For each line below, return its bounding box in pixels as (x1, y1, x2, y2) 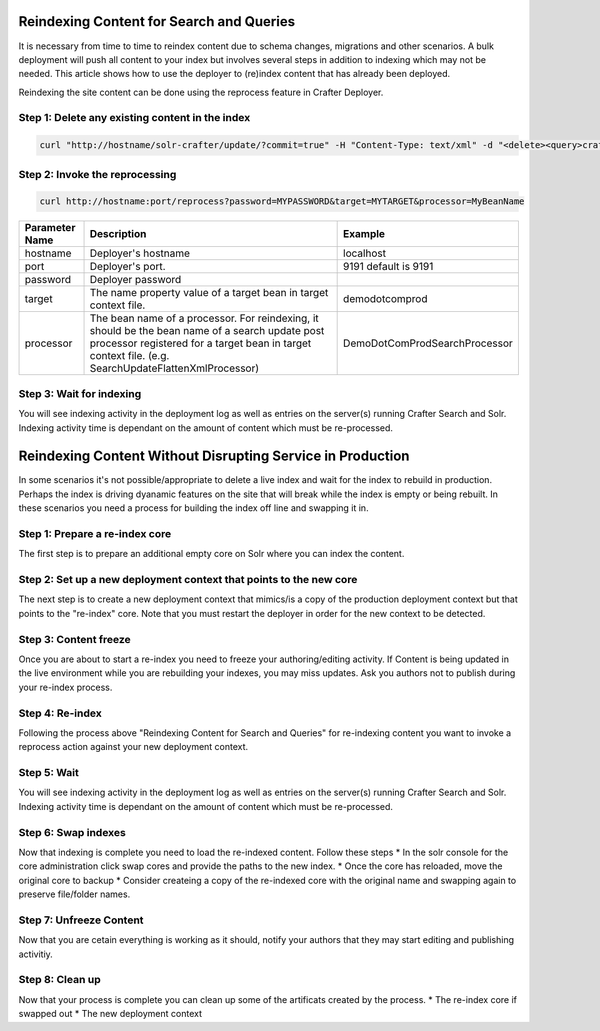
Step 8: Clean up (18, 973, 101, 987)
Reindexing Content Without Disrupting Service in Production (18, 448, 410, 465)
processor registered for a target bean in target (89, 336, 312, 350)
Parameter (24, 221, 76, 235)
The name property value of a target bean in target (89, 286, 329, 300)
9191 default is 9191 (343, 260, 434, 274)
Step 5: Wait (18, 766, 79, 780)
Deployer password (89, 273, 182, 287)
